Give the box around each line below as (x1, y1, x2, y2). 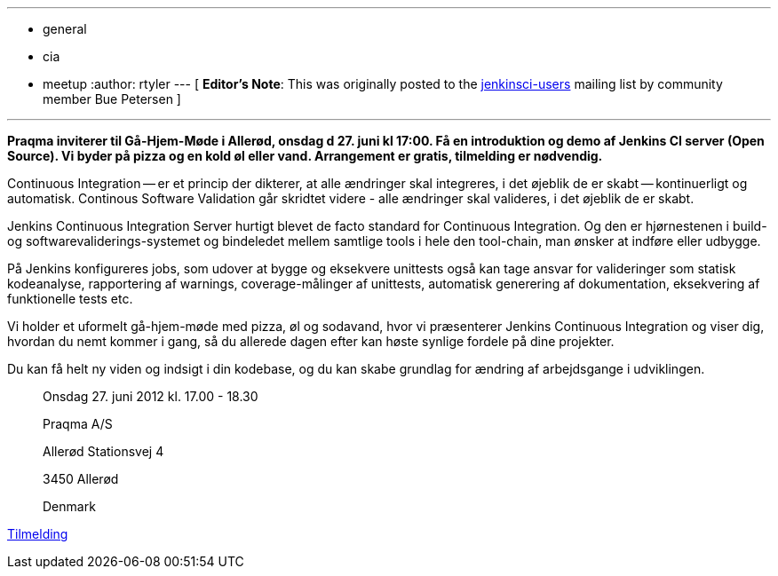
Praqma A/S (43, 416, 113, 431)
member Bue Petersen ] (43, 91, 181, 107)
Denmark (43, 499, 96, 514)
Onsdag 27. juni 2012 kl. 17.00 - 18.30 (43, 389, 258, 404)
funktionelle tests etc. (7, 291, 133, 306)
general (43, 21, 87, 36)
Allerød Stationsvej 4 (43, 444, 164, 459)
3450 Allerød (43, 471, 119, 486)
